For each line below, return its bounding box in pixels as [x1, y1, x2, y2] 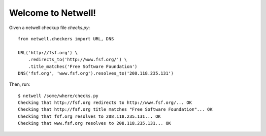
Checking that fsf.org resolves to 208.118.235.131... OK [18, 113, 161, 119]
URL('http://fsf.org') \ [18, 50, 78, 55]
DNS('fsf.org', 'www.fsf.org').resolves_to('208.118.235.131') [18, 70, 174, 76]
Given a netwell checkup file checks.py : [9, 25, 90, 31]
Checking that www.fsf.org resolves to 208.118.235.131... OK [18, 121, 171, 126]
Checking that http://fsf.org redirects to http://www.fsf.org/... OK [18, 100, 192, 105]
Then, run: [9, 81, 31, 87]
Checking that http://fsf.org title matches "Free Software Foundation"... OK [18, 106, 213, 112]
